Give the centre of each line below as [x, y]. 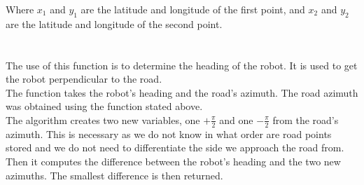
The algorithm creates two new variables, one [103, 119]
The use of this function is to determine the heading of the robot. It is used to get [182, 65]
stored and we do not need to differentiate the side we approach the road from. [175, 148]
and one [236, 119]
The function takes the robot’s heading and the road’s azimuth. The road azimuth [182, 92]
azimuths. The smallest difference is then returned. [114, 175]
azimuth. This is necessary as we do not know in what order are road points [169, 133]
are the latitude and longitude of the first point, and [193, 9]
